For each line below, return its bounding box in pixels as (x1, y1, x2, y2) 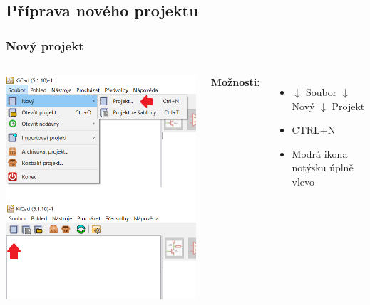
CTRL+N (292, 122, 336, 137)
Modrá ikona (292, 146, 348, 161)
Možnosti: (210, 75, 260, 89)
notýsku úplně (292, 160, 354, 175)
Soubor (305, 85, 337, 99)
